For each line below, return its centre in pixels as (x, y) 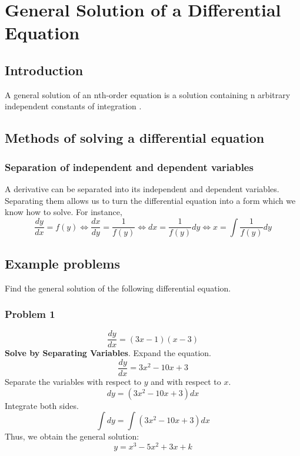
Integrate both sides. (42, 405)
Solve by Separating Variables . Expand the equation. (108, 353)
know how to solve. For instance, (64, 212)
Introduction (44, 70)
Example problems (62, 263)
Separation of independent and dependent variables (129, 167)
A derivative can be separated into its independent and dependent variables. (142, 188)
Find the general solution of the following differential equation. (118, 288)
